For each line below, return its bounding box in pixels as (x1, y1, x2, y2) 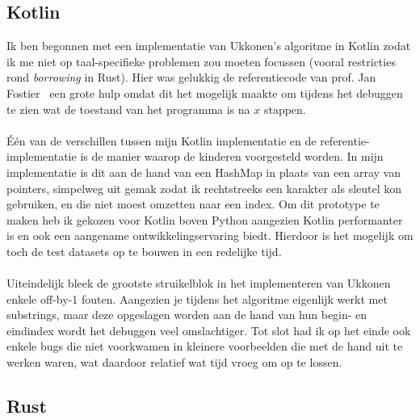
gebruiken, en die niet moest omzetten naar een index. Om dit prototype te (6, 195, 380, 212)
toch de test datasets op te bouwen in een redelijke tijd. (6, 242, 282, 259)
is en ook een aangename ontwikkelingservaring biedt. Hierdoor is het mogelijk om (6, 227, 414, 244)
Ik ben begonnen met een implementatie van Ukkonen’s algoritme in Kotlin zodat (6, 37, 411, 54)
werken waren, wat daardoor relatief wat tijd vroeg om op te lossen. (6, 354, 342, 371)
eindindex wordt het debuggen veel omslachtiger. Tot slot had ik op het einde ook (6, 321, 411, 338)
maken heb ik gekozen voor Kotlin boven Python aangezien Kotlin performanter (6, 211, 403, 228)
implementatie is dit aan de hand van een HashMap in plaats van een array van (6, 163, 401, 180)
